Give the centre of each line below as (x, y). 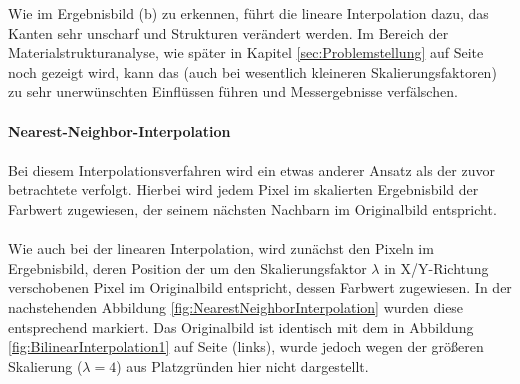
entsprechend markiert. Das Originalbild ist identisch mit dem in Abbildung (241, 326)
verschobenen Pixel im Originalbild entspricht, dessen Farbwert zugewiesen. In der (260, 287)
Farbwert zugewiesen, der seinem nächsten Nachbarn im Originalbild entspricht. (252, 208)
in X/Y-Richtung (436, 267)
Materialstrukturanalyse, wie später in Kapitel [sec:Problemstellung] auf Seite (246, 52)
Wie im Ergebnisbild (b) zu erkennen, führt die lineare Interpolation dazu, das (248, 13)
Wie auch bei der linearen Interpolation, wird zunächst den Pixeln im (221, 248)
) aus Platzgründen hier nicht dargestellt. (242, 365)
